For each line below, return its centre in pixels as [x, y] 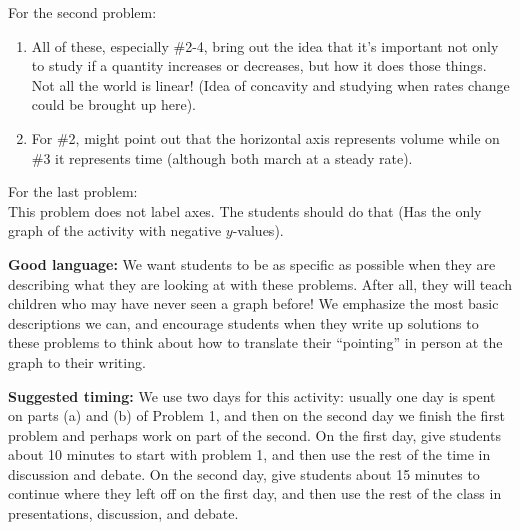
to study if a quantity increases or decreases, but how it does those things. [259, 65]
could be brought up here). [114, 104]
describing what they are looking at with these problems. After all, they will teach [260, 283]
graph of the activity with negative [115, 230]
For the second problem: [82, 12]
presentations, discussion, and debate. [123, 513]
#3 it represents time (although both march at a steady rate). [222, 157]
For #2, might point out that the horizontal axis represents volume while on [265, 137]
